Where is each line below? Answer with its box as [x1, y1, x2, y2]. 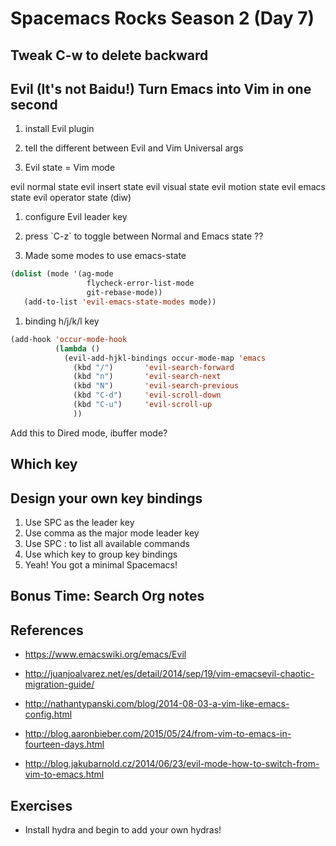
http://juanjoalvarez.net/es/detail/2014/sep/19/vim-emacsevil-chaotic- [24, 668, 315, 680]
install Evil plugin [24, 123, 95, 135]
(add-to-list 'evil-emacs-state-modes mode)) [23, 297, 217, 307]
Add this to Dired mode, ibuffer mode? [10, 427, 168, 439]
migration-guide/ [24, 678, 95, 691]
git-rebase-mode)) [86, 288, 163, 298]
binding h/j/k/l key [24, 315, 100, 327]
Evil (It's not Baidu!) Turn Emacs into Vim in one [10, 80, 312, 97]
